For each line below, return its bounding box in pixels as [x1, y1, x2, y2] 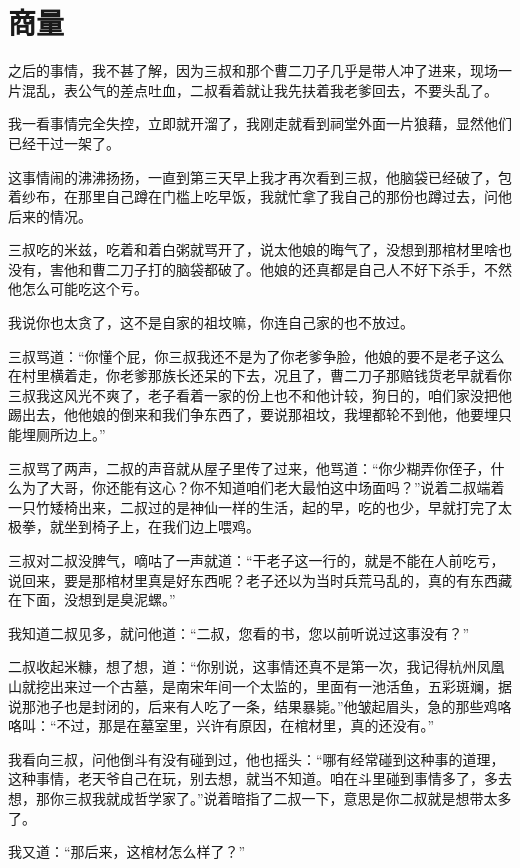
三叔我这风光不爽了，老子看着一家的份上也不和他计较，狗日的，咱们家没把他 [8, 384, 512, 405]
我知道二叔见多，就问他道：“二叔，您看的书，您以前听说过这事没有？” [8, 622, 470, 643]
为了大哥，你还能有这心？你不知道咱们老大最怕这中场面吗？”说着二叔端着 [21, 477, 505, 498]
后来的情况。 [8, 205, 92, 226]
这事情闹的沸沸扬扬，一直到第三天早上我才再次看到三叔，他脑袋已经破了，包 [8, 166, 512, 187]
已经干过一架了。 [8, 132, 120, 153]
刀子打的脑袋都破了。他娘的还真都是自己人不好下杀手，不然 [119, 258, 512, 279]
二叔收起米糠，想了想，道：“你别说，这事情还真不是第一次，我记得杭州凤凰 [8, 656, 505, 677]
